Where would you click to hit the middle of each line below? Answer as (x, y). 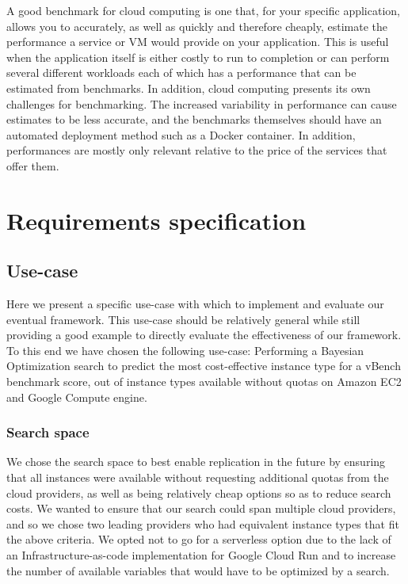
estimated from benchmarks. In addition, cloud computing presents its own (189, 88)
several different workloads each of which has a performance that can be (181, 73)
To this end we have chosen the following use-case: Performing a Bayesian (185, 350)
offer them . (33, 165)
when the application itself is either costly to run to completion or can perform (198, 57)
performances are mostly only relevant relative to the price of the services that (197, 150)
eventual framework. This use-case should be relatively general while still (183, 319)
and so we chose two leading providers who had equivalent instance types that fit (203, 523)
